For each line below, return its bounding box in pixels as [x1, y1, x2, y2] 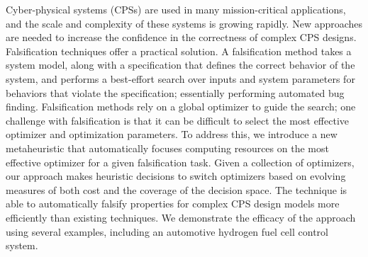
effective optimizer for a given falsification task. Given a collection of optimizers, [6, 154, 355, 169]
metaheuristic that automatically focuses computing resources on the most [6, 140, 329, 155]
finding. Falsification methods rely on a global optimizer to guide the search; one [6, 99, 356, 114]
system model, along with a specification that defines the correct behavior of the [6, 57, 355, 72]
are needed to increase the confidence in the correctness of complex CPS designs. [6, 30, 357, 45]
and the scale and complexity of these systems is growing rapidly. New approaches [6, 16, 363, 30]
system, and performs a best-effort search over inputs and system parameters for [6, 71, 355, 86]
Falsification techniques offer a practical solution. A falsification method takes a [6, 43, 352, 58]
